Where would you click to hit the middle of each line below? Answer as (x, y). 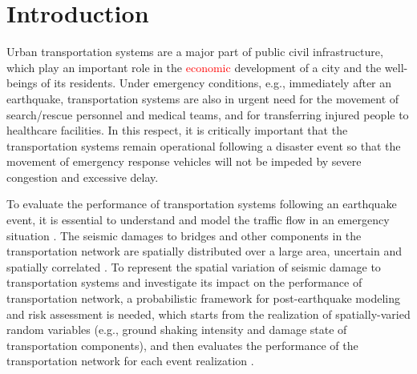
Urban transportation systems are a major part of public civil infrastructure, (195, 52)
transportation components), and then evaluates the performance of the (182, 345)
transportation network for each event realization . (130, 361)
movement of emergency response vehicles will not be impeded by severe (184, 161)
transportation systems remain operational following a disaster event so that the (204, 145)
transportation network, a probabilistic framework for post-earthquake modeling (203, 298)
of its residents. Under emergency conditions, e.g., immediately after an (217, 83)
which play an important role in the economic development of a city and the (194, 67)
